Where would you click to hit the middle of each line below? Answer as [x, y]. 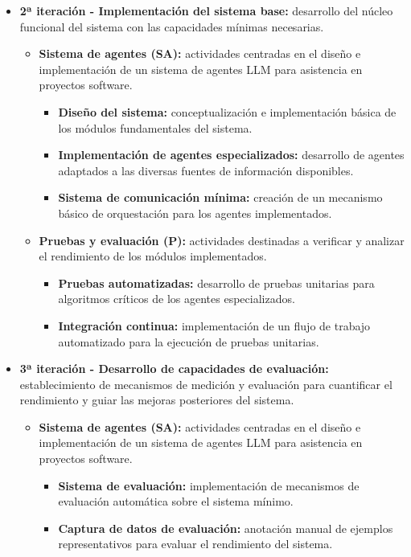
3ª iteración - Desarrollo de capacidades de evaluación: [174, 369]
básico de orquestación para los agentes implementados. [195, 213]
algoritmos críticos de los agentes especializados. [177, 299]
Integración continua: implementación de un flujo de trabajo [214, 325]
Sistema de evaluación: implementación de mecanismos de [209, 485]
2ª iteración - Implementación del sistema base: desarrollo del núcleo [206, 10]
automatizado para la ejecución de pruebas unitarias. [189, 341]
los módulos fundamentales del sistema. [155, 127]
